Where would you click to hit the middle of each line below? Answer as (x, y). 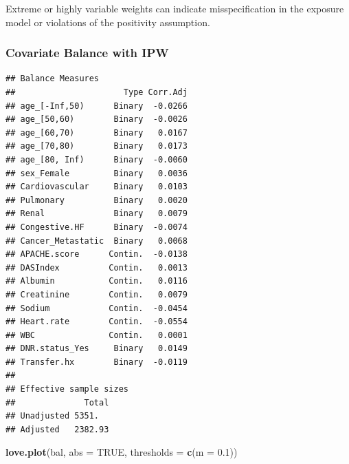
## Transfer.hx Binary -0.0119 (97, 362)
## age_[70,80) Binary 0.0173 (97, 146)
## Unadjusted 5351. (53, 416)
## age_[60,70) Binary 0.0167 (97, 133)
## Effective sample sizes (67, 389)
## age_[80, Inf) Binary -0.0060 (97, 159)
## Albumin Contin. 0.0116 (97, 281)
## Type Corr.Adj (97, 92)
